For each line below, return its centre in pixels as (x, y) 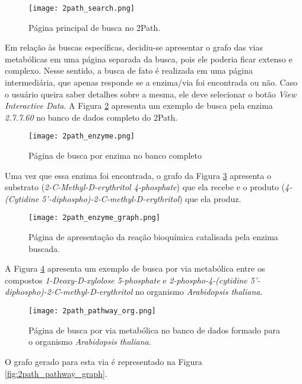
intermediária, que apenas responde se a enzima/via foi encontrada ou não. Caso (151, 82)
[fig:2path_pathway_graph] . (56, 373)
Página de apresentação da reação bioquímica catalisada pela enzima (153, 237)
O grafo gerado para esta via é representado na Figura (104, 361)
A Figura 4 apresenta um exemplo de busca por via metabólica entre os (135, 268)
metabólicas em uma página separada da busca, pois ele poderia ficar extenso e (149, 59)
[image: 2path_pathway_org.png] (92, 311)
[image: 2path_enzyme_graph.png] (94, 218)
